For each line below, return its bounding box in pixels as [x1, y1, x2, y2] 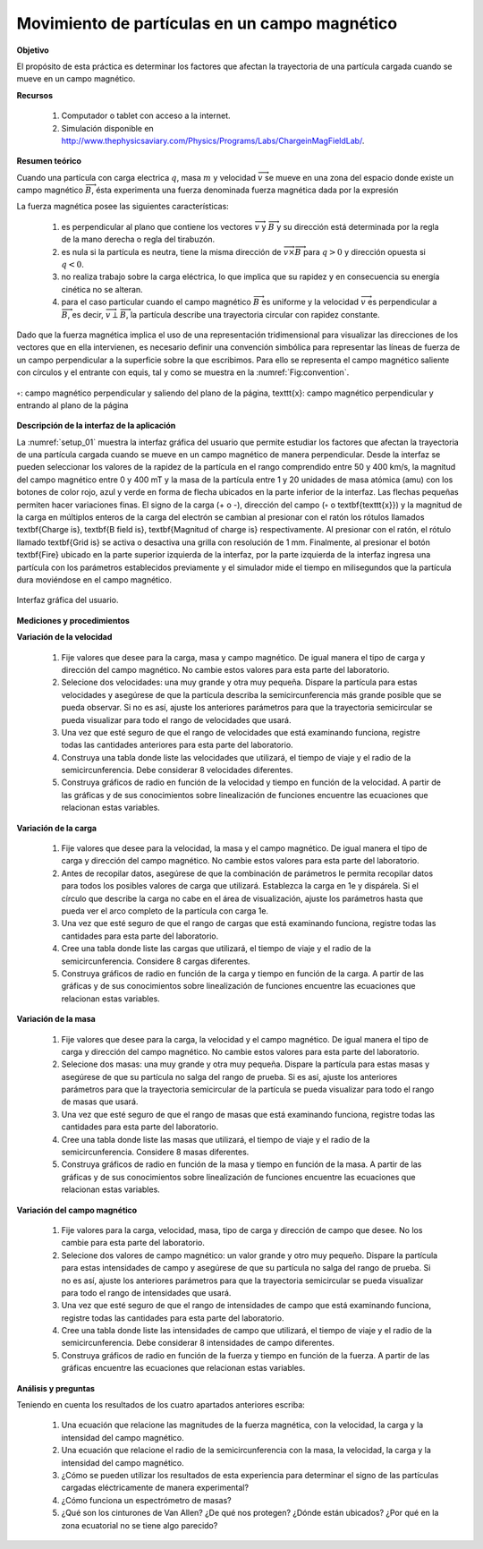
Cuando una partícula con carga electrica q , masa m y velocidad [16, 172, 257, 183]
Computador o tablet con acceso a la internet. [61, 110, 232, 121]
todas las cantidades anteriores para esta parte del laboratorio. [61, 739, 294, 751]
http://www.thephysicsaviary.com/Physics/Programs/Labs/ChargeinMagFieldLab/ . [61, 135, 365, 146]
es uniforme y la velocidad [261, 296, 360, 308]
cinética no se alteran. [61, 284, 143, 294]
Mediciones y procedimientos [16, 615, 130, 626]
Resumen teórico [16, 156, 82, 166]
